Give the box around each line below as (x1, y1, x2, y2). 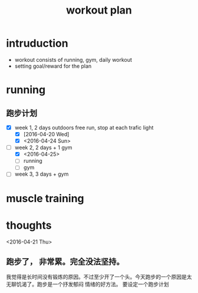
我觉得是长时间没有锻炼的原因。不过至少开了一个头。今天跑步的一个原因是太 (6, 274, 192, 281)
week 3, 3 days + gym (14, 170, 69, 177)
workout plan (65, 4, 133, 17)
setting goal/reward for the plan (14, 62, 92, 70)
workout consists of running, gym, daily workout (14, 56, 133, 63)
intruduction (6, 37, 69, 50)
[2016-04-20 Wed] (23, 131, 70, 137)
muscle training (6, 192, 84, 205)
